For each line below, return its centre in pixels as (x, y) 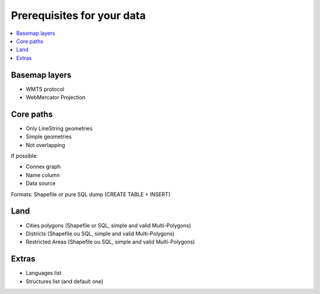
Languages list (44, 273)
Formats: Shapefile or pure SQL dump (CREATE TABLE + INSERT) (91, 194)
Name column (43, 175)
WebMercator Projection (56, 97)
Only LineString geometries (59, 128)
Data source (41, 183)
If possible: (25, 156)
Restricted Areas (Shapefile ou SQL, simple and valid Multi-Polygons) (110, 242)
